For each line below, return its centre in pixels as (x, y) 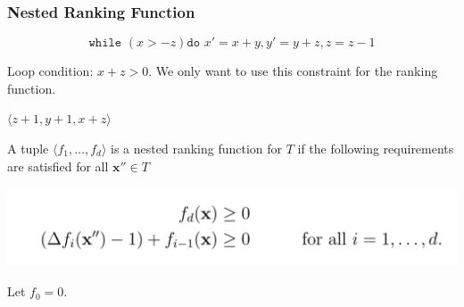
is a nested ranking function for (197, 148)
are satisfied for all (58, 166)
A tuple (28, 148)
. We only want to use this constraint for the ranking (293, 71)
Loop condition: (50, 71)
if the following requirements (376, 148)
